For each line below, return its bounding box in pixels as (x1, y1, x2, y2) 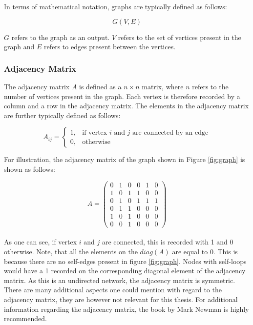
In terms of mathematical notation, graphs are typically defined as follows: (4, 1, 227, 11)
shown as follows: (4, 163, 55, 174)
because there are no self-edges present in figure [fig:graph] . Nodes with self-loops (4, 256, 247, 266)
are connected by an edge (132, 129, 209, 136)
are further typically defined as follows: (4, 110, 121, 120)
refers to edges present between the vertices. (43, 41, 176, 52)
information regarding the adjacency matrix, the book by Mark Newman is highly (4, 304, 249, 314)
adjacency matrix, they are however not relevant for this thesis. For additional (4, 294, 238, 304)
